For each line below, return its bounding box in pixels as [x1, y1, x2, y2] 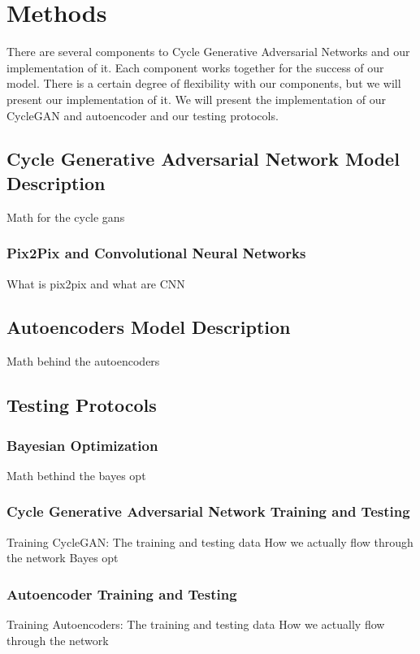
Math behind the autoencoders [6, 353, 160, 370]
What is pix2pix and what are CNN [6, 275, 185, 292]
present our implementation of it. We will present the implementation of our [6, 90, 386, 107]
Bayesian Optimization [6, 435, 158, 455]
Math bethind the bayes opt [6, 466, 146, 483]
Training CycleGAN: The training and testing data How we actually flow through [6, 533, 414, 550]
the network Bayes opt [6, 549, 119, 566]
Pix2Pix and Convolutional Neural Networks [6, 243, 306, 263]
